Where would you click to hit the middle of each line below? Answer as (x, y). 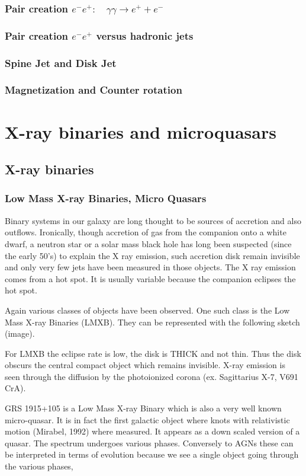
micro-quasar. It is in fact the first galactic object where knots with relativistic (147, 419)
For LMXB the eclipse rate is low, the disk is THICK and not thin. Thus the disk (153, 353)
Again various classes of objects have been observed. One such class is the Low (147, 310)
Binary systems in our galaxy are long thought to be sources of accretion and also (153, 220)
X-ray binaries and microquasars (141, 131)
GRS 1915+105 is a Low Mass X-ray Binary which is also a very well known (143, 408)
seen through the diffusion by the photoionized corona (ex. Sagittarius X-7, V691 (152, 376)
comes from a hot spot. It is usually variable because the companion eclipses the (150, 278)
